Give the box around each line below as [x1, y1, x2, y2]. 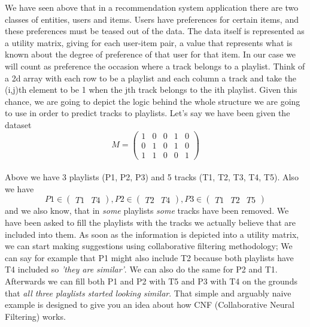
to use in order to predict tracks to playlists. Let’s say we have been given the [5, 107, 290, 119]
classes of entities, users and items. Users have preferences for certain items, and [5, 13, 299, 25]
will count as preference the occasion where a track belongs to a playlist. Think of [5, 59, 305, 72]
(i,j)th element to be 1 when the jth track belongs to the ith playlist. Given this [5, 83, 297, 96]
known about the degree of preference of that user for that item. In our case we [5, 48, 296, 60]
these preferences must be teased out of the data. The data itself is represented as [5, 25, 305, 37]
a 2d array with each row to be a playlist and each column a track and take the [5, 71, 297, 84]
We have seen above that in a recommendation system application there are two [5, 1, 299, 13]
